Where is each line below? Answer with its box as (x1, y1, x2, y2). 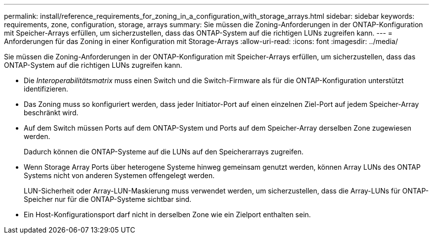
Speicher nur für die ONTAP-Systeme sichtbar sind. (24, 195, 192, 203)
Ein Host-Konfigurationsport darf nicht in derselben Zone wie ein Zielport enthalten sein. (24, 210, 311, 219)
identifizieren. (24, 85, 68, 93)
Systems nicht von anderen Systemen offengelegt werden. (24, 171, 215, 180)
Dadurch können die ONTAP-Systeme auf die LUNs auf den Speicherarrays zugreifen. (24, 147, 303, 156)
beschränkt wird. (24, 108, 79, 117)
